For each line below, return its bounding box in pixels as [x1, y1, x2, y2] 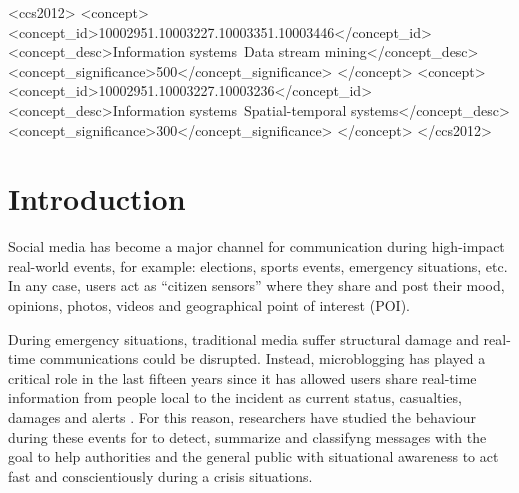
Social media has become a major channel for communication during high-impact [8, 236, 505, 257]
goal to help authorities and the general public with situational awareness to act [8, 446, 499, 467]
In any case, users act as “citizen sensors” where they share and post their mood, [8, 275, 505, 296]
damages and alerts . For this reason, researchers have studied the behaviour [8, 407, 477, 428]
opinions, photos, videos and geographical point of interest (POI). [8, 295, 410, 316]
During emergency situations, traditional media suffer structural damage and [8, 328, 479, 349]
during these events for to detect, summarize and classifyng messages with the [8, 426, 487, 447]
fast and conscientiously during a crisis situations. [8, 465, 313, 486]
